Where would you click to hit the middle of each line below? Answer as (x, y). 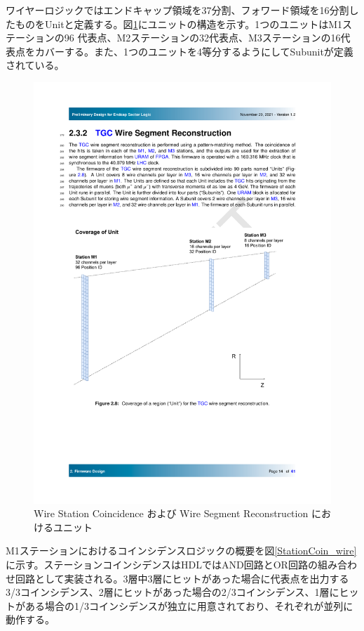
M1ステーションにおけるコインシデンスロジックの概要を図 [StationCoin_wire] (181, 551)
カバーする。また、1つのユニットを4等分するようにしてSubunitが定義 (194, 51)
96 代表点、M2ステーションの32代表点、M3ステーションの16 (202, 38)
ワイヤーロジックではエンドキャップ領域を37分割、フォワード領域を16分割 (177, 10)
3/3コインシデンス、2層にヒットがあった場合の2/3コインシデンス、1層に (173, 592)
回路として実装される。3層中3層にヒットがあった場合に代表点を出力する (182, 578)
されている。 (35, 65)
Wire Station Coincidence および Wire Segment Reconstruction (171, 513)
